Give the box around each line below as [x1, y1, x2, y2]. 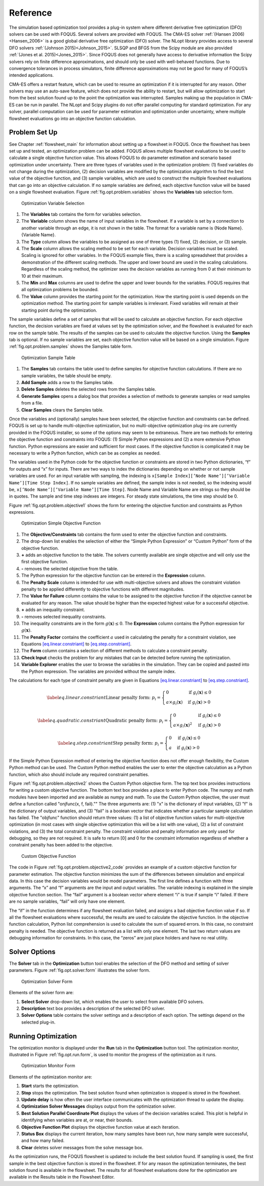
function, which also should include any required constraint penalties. [9, 771, 149, 777]
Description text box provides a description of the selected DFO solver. [21, 1005, 166, 1011]
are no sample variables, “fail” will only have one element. [9, 898, 126, 905]
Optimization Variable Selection [21, 200, 85, 206]
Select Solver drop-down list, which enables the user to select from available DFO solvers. [21, 999, 204, 1004]
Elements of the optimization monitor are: [9, 1074, 92, 1080]
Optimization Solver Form [21, 979, 73, 984]
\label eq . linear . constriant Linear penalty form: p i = [46, 695, 161, 702]
